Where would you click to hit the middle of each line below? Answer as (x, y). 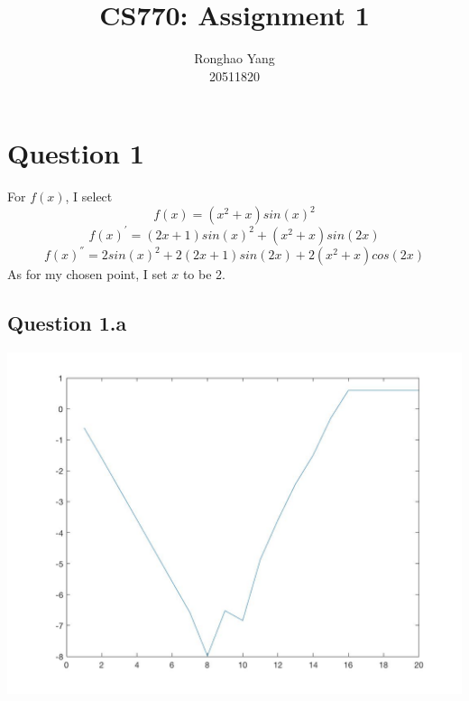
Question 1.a (67, 323)
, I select (89, 196)
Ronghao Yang (234, 58)
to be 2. (204, 274)
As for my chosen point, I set (87, 274)
